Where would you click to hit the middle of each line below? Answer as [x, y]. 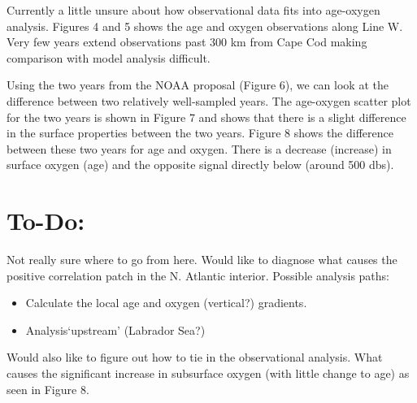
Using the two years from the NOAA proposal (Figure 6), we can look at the [198, 85]
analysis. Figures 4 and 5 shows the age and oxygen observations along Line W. [205, 26]
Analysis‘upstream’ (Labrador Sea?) [115, 329]
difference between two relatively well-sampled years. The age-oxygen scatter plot [209, 100]
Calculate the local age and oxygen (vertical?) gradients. [166, 303]
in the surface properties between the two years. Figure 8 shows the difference [200, 133]
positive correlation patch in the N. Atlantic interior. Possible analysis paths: [198, 275]
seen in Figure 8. [48, 389]
